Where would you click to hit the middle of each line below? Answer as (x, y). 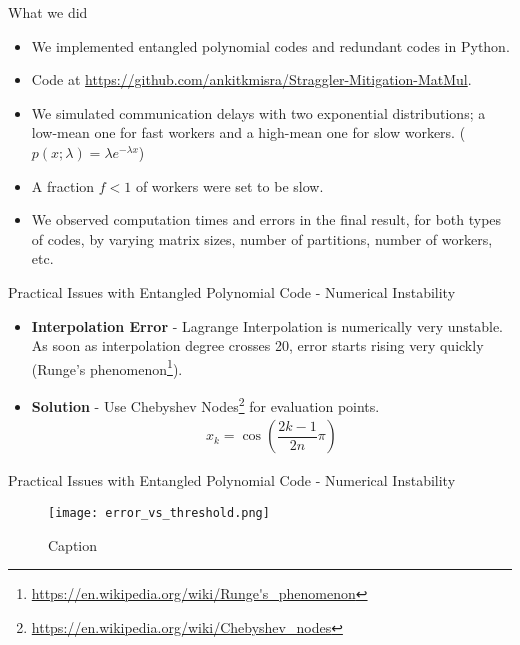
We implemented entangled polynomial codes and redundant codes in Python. (270, 45)
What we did (48, 12)
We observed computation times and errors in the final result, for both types (266, 219)
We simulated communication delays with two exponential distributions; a (258, 112)
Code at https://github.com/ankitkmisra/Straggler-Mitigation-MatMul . (251, 79)
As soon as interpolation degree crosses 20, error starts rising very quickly (257, 345)
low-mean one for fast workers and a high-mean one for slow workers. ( (248, 132)
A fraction (63, 185)
